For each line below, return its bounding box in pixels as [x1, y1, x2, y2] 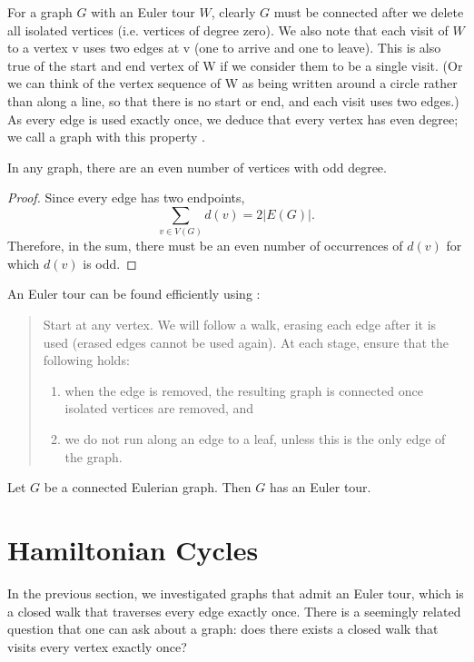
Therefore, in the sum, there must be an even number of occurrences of [7, 236, 403, 255]
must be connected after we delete [273, 3, 464, 21]
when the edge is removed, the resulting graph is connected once [64, 380, 423, 400]
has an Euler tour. [269, 478, 371, 497]
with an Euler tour [91, 3, 195, 21]
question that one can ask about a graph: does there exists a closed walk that [7, 619, 439, 638]
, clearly [211, 3, 256, 21]
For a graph [7, 3, 73, 21]
